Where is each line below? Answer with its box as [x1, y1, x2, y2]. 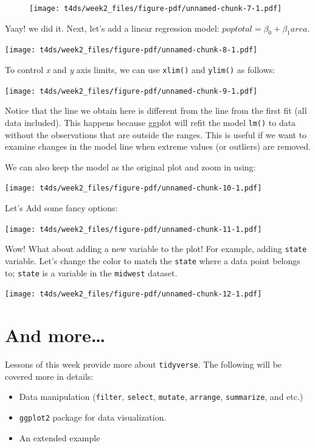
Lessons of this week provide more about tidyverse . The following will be [5, 358, 282, 371]
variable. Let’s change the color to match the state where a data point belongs [5, 254, 300, 267]
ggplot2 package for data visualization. [19, 411, 167, 424]
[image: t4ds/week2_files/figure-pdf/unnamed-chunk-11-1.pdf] [5, 225, 262, 234]
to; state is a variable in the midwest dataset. [5, 266, 178, 279]
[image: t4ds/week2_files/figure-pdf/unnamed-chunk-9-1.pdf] [5, 86, 258, 96]
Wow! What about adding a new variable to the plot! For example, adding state [5, 242, 307, 255]
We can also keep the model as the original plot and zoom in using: [5, 160, 256, 173]
